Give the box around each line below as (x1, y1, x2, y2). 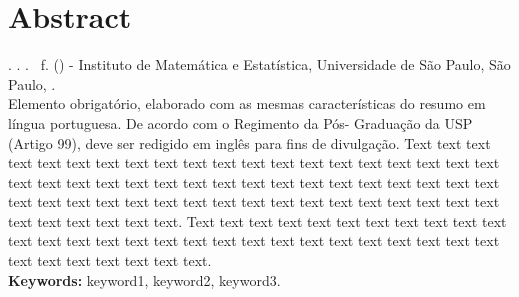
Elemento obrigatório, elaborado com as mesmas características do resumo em (8, 93, 486, 114)
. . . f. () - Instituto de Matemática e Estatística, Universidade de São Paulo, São (8, 54, 511, 75)
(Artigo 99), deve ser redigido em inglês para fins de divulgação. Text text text (8, 132, 491, 153)
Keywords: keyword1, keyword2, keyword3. (8, 269, 281, 290)
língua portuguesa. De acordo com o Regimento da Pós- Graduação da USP (8, 112, 473, 133)
